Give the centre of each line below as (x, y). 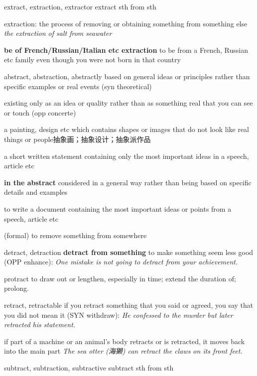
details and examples (36, 192)
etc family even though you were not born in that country (92, 60)
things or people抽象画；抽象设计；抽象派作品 (77, 139)
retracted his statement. (40, 324)
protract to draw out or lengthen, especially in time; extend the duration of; (120, 278)
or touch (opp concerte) (40, 112)
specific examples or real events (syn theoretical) (78, 86)
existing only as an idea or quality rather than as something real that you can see (128, 103)
